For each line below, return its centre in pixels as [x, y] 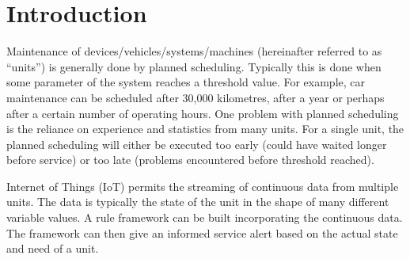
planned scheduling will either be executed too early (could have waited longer [197, 144]
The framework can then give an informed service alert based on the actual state [202, 232]
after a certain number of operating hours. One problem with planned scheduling [203, 113]
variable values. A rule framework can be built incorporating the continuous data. [205, 217]
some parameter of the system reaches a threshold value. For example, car [186, 82]
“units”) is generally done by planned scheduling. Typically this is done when [194, 66]
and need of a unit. [53, 248]
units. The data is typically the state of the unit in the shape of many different [198, 202]
